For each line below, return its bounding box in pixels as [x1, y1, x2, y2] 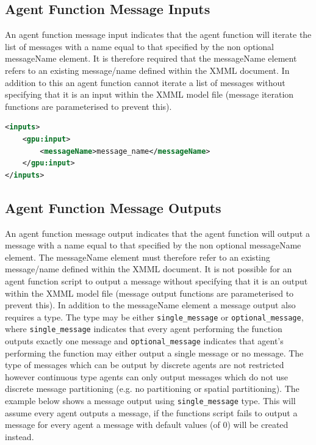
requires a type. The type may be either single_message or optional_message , [5, 310, 304, 323]
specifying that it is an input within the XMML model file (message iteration [5, 88, 294, 101]
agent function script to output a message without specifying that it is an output [5, 274, 308, 287]
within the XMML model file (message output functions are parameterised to [5, 286, 294, 299]
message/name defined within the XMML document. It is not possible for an [5, 262, 292, 275]
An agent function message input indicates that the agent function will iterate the [5, 28, 312, 41]
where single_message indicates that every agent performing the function [5, 322, 282, 335]
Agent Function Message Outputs [5, 198, 221, 217]
